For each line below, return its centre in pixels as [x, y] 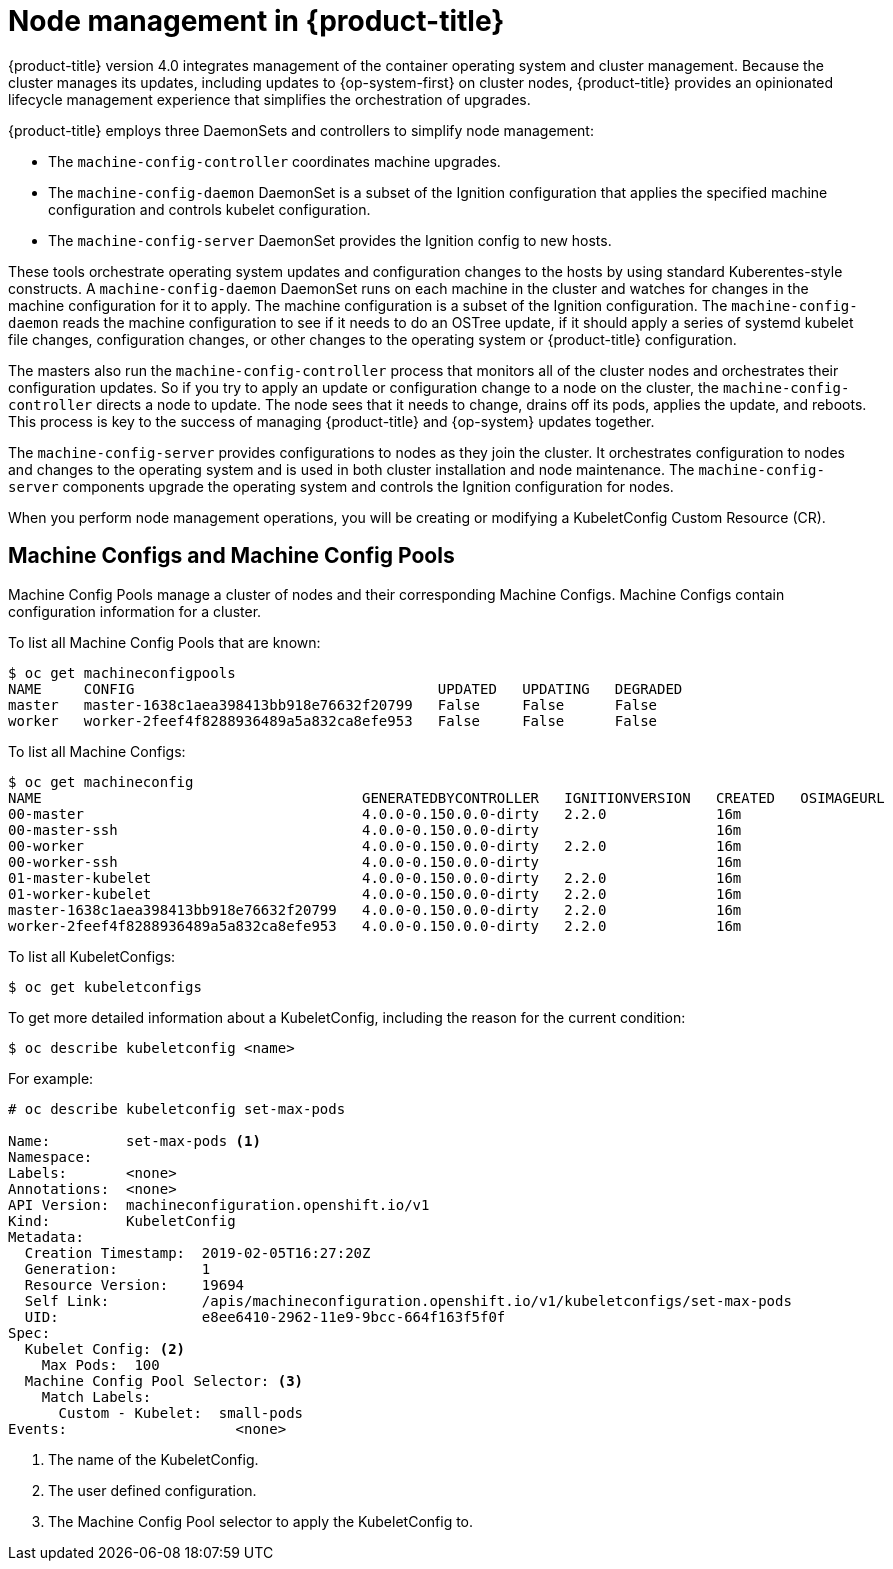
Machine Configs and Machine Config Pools [231, 556]
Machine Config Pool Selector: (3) [164, 1380]
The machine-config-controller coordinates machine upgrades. [274, 161]
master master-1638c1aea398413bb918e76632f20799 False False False [333, 704]
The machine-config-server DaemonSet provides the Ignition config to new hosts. [330, 240]
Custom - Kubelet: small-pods [181, 1412]
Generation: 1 [117, 1268]
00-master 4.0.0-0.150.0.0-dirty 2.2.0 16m [375, 813]
